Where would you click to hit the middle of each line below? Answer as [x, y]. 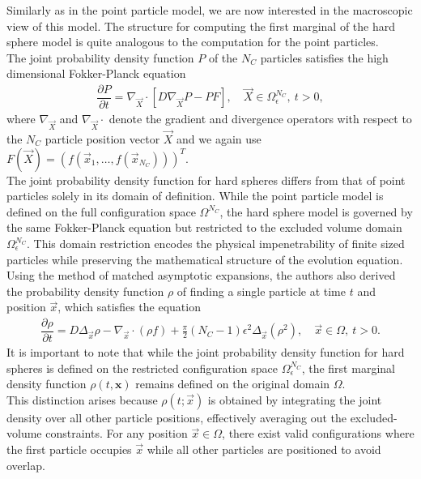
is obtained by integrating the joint [295, 399]
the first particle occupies [69, 449]
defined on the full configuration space [101, 211]
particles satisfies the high [324, 57]
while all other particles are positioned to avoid [264, 449]
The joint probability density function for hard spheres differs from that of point [206, 180]
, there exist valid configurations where [318, 433]
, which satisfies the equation [129, 307]
